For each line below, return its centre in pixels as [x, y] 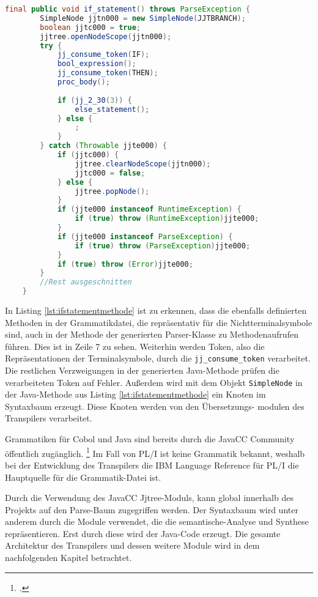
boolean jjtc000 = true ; [90, 27]
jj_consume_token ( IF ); [103, 55]
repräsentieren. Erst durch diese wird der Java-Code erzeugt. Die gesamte [143, 533]
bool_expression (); [97, 64]
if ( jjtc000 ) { [88, 155]
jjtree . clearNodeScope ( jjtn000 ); [143, 164]
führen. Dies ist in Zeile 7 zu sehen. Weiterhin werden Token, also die [135, 346]
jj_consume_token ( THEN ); [108, 73]
